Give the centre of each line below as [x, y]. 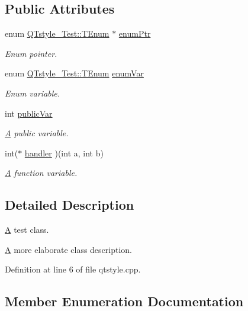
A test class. [27, 230]
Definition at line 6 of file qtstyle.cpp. [73, 269]
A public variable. [37, 133]
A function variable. [41, 173]
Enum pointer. [31, 53]
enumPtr [135, 33]
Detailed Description [70, 205]
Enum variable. [33, 93]
